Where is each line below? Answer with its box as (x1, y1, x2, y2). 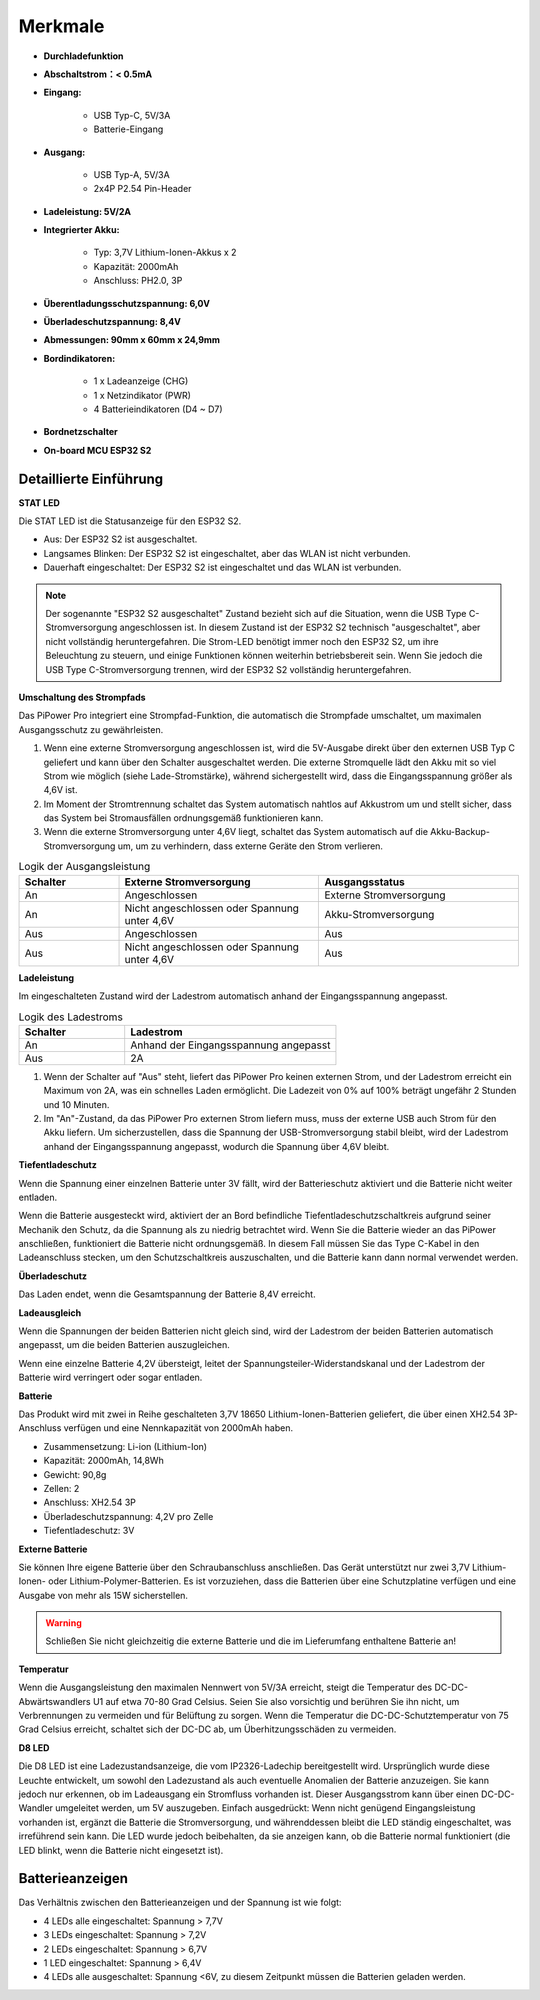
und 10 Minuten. (43, 1098, 110, 1110)
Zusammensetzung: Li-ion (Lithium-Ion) (43, 1440, 208, 1452)
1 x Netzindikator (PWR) (93, 389, 192, 401)
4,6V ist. (43, 784, 78, 796)
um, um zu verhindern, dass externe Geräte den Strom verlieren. (117, 840, 384, 852)
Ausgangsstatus (324, 875, 405, 889)
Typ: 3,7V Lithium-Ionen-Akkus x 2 (93, 246, 237, 259)
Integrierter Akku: (43, 224, 120, 236)
